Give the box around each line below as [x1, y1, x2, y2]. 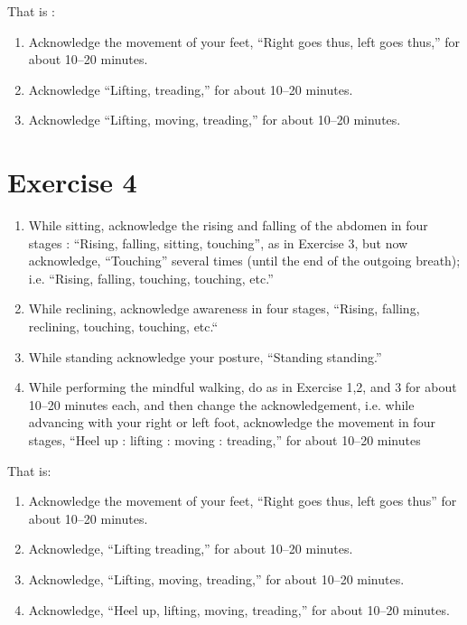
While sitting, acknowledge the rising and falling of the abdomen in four [28, 216, 428, 235]
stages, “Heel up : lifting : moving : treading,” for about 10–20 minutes [28, 431, 421, 450]
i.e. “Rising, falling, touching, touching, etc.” [28, 268, 274, 287]
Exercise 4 [7, 163, 137, 201]
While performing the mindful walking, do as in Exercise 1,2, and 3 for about [28, 378, 457, 396]
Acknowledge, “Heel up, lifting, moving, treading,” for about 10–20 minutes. [28, 600, 450, 619]
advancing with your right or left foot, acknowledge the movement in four [28, 413, 435, 432]
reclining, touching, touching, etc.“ [28, 317, 219, 336]
